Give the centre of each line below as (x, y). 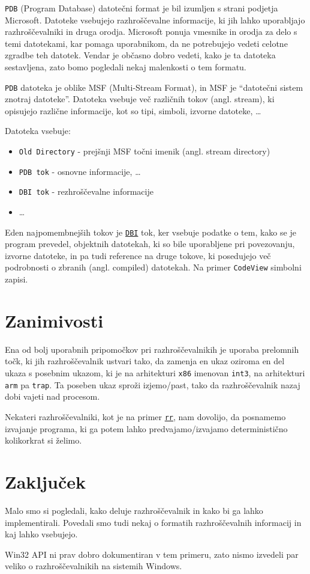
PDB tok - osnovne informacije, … (80, 171)
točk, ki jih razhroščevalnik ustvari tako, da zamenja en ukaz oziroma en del (145, 361)
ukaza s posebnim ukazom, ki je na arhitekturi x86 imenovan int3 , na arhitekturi (155, 373)
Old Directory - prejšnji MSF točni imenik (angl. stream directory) (145, 151)
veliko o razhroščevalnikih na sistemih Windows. (94, 566)
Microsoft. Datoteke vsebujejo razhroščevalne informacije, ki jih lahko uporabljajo (155, 20)
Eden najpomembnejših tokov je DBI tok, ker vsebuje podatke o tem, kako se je (151, 232)
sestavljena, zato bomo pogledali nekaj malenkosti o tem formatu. (126, 67)
